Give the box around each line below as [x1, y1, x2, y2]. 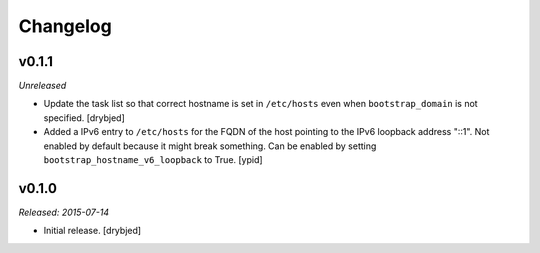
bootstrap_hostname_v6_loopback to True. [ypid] [43, 154, 264, 166]
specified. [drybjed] [43, 111, 125, 124]
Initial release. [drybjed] [43, 225, 142, 237]
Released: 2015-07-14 [18, 206, 110, 218]
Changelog [18, 15, 112, 37]
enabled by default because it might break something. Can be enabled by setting [43, 140, 377, 152]
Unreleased [18, 80, 67, 92]
